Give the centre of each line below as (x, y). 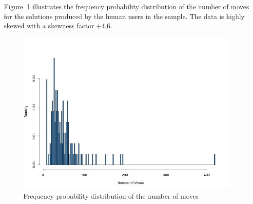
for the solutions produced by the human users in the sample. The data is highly (124, 16)
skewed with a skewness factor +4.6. (58, 26)
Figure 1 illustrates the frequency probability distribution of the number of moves (126, 6)
